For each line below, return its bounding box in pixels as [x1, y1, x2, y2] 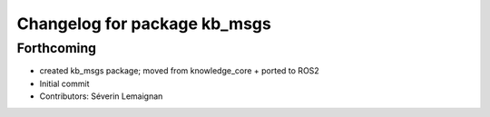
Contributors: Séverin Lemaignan [39, 91, 163, 102]
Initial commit [39, 78, 90, 89]
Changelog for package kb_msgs [16, 14, 271, 34]
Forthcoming [16, 40, 97, 56]
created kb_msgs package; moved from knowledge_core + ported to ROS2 [39, 65, 319, 76]
